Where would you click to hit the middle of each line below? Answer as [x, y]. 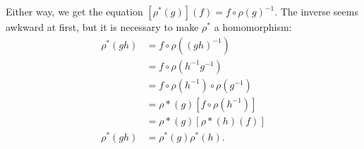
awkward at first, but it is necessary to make [102, 27]
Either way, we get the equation [74, 11]
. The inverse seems [316, 11]
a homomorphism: [253, 27]
